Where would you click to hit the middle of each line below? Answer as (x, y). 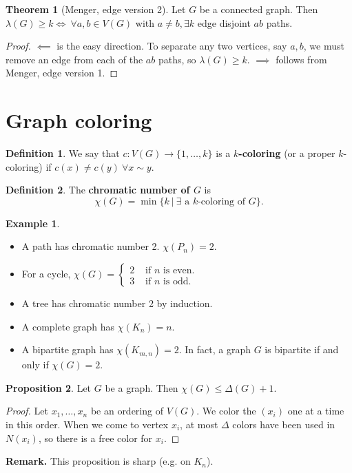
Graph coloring (79, 120)
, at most (199, 424)
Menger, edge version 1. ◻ (62, 73)
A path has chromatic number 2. (91, 246)
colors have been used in (284, 424)
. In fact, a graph (215, 349)
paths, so (177, 59)
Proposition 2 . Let (49, 387)
